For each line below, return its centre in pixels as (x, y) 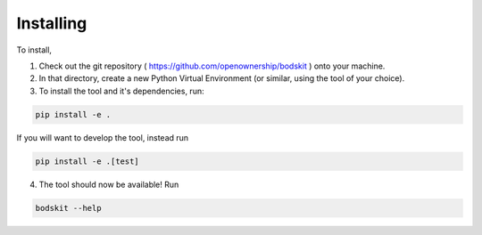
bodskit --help (68, 208)
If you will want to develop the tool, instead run (103, 137)
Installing (52, 23)
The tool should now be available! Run (109, 184)
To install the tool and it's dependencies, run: (121, 91)
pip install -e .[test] (87, 161)
